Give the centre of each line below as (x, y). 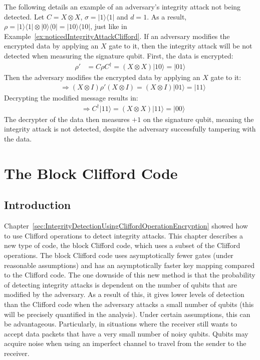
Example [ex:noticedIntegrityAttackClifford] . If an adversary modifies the (117, 36)
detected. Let (24, 16)
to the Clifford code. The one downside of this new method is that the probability (130, 275)
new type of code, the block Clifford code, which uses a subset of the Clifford (122, 245)
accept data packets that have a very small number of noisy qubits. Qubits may (126, 333)
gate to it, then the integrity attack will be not (181, 46)
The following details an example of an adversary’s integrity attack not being (122, 6)
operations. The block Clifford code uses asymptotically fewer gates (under (119, 255)
